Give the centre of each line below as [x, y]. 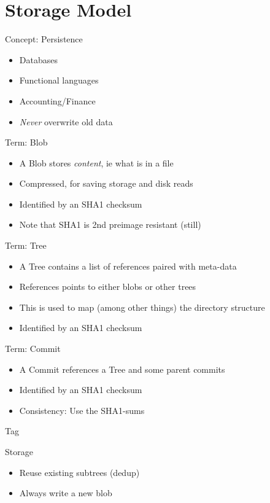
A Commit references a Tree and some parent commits [122, 369]
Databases [38, 59]
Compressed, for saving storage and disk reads [106, 183]
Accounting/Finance [57, 100]
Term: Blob [26, 142]
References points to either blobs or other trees [108, 287]
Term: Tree [26, 245]
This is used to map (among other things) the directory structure [142, 307]
